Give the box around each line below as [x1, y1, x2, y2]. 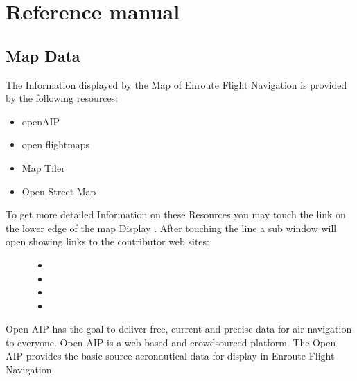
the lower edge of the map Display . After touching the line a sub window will [6, 220, 337, 235]
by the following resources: [6, 91, 119, 105]
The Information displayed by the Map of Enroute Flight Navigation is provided [6, 77, 347, 91]
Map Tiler [21, 160, 65, 175]
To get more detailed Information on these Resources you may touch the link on [6, 207, 346, 222]
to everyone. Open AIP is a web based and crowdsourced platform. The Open [6, 335, 336, 349]
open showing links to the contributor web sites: [6, 234, 209, 249]
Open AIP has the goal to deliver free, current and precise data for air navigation [6, 321, 352, 336]
